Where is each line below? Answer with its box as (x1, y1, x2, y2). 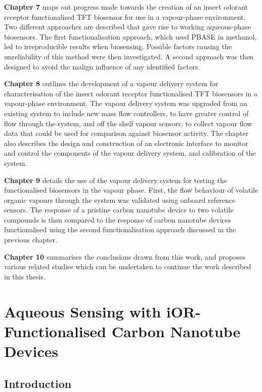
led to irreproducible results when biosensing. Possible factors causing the (4, 41, 232, 52)
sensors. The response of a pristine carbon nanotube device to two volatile (4, 204, 234, 215)
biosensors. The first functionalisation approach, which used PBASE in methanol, (4, 31, 257, 42)
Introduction (4, 375, 72, 391)
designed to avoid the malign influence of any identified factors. (4, 61, 200, 72)
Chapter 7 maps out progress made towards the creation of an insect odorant (4, 2, 248, 12)
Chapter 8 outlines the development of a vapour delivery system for (4, 78, 219, 89)
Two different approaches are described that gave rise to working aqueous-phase (4, 21, 251, 32)
